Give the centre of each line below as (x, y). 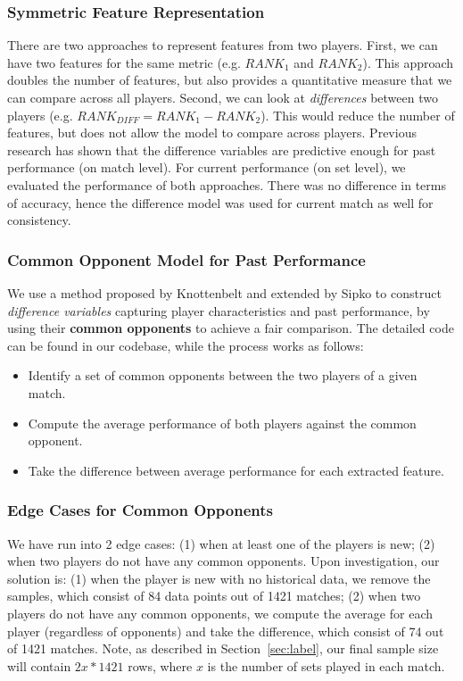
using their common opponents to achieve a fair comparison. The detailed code (231, 328)
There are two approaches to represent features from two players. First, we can (223, 45)
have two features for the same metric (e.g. (124, 62)
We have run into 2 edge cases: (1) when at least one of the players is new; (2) (221, 543)
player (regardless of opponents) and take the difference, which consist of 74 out (226, 631)
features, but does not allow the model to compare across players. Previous (212, 133)
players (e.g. (40, 115)
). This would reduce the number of (358, 115)
